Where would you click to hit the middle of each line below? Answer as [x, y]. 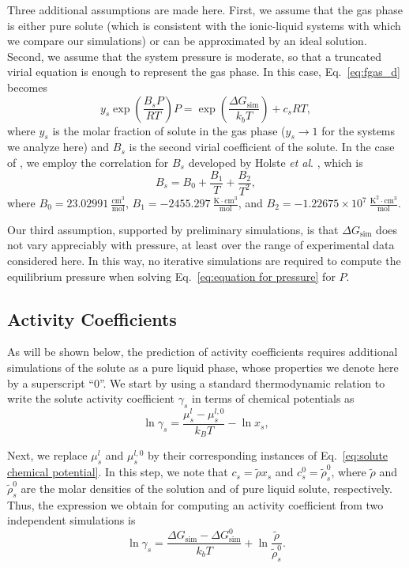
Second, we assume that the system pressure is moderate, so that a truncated [194, 56]
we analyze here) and [58, 147]
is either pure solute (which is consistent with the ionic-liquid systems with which [204, 25]
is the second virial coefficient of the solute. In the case [262, 147]
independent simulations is [71, 520]
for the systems [358, 130]
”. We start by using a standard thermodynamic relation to [242, 382]
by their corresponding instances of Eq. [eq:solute [268, 455]
